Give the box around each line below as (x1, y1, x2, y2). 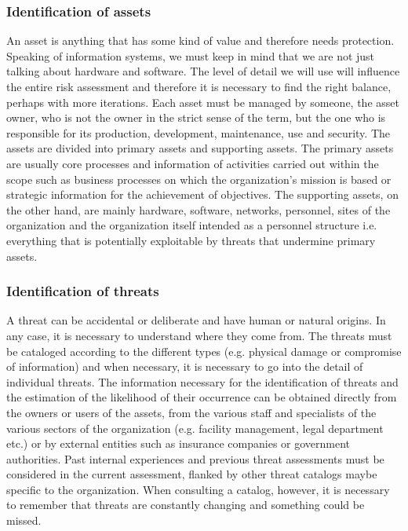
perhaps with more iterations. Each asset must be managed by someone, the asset (6, 93, 399, 110)
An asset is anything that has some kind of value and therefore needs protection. (6, 32, 395, 49)
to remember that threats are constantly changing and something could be (6, 496, 365, 513)
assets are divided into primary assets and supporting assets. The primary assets (6, 140, 394, 156)
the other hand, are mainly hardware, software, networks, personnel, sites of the (6, 201, 391, 218)
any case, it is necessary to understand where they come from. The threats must (6, 327, 392, 343)
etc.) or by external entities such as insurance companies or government (6, 435, 351, 452)
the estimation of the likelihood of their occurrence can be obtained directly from (6, 389, 397, 405)
